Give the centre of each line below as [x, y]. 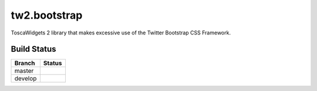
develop [26, 79]
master [24, 71]
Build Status [33, 49]
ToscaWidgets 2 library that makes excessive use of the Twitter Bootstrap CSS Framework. [121, 33]
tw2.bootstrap [47, 15]
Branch [25, 63]
